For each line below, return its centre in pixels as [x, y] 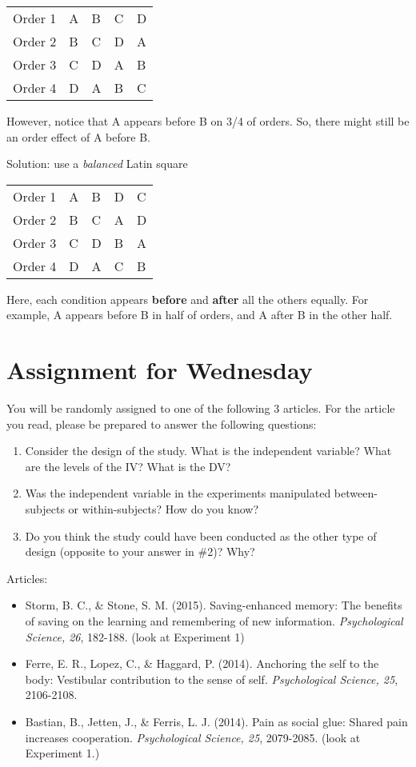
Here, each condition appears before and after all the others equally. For [188, 299]
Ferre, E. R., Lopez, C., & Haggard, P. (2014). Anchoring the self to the [202, 663]
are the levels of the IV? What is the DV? [128, 466]
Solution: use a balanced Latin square [97, 164]
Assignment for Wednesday [160, 370]
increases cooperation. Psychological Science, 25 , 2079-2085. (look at [193, 737]
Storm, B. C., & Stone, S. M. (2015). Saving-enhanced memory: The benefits [214, 605]
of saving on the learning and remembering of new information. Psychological [214, 621]
